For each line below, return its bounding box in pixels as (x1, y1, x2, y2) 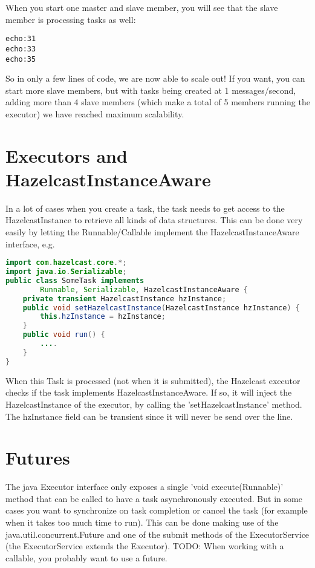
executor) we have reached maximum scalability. (5, 107, 184, 120)
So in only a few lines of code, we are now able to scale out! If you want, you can (5, 72, 305, 85)
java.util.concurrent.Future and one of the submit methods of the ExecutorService (5, 527, 310, 540)
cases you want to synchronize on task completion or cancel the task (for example (5, 504, 308, 517)
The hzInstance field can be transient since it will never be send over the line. (5, 410, 293, 422)
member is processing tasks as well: (5, 13, 136, 25)
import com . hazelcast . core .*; (5, 258, 127, 267)
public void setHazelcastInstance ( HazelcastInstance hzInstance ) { (22, 303, 300, 312)
